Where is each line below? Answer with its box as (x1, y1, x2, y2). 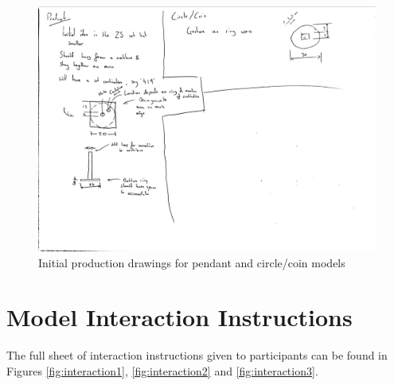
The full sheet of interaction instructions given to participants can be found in (6, 347, 388, 364)
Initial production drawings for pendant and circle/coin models (38, 254, 345, 270)
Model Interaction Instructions (6, 301, 353, 333)
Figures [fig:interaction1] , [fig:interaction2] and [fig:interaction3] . (6, 362, 318, 379)
